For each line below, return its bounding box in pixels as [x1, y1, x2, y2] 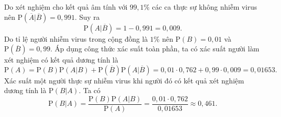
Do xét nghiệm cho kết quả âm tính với [4, 2, 128, 12]
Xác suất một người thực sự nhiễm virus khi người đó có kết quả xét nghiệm [4, 75, 244, 85]
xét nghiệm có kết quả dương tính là [4, 54, 119, 65]
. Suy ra [75, 11, 100, 22]
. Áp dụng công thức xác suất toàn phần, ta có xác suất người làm [50, 43, 260, 54]
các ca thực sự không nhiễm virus [152, 2, 257, 12]
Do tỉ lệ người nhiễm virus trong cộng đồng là [4, 33, 148, 44]
